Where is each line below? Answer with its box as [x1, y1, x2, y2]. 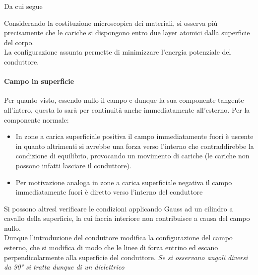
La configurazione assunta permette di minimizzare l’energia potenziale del [4, 47, 231, 57]
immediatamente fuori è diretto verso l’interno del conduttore [15, 187, 203, 197]
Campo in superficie [4, 76, 74, 86]
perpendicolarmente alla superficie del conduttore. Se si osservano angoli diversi [4, 252, 248, 262]
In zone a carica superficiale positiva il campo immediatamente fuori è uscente [15, 131, 254, 141]
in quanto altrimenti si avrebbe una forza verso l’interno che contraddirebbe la [15, 140, 254, 151]
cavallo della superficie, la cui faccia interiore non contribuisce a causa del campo [4, 213, 250, 223]
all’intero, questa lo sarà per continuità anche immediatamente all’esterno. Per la [4, 104, 250, 115]
